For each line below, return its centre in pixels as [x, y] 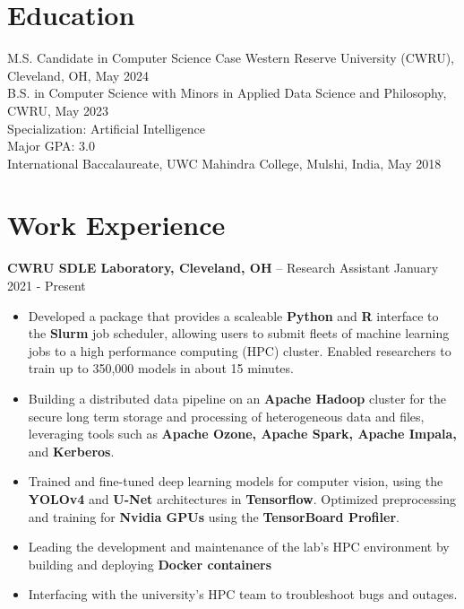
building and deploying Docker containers [150, 564]
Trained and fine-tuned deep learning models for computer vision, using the [236, 481]
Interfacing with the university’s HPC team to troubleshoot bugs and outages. [243, 594]
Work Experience [116, 225]
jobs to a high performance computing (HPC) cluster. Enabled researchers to [240, 350]
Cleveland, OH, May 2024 [78, 75]
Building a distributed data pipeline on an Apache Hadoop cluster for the [237, 398]
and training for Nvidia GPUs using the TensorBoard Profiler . [214, 516]
